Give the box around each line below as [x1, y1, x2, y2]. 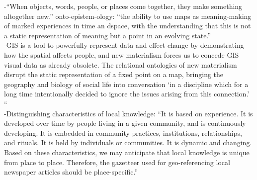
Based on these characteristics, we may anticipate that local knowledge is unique [4, 147, 250, 157]
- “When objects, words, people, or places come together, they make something [4, 1, 243, 11]
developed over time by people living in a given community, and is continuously [4, 118, 246, 128]
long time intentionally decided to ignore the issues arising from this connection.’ [4, 89, 250, 99]
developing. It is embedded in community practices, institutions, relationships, [4, 127, 242, 138]
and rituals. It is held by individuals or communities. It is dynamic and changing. [4, 137, 252, 148]
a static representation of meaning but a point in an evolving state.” [4, 30, 211, 40]
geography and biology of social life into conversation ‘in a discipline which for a [4, 79, 249, 89]
